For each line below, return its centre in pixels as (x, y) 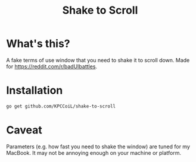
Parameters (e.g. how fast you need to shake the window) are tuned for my (98, 147)
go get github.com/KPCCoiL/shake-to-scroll (61, 106)
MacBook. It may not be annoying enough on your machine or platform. (94, 153)
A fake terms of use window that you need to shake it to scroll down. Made (98, 60)
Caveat (24, 130)
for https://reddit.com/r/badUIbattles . (52, 66)
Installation (35, 90)
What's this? (38, 44)
